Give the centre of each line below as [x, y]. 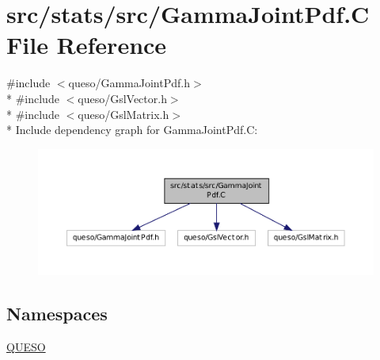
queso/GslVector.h [122, 98]
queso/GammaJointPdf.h [129, 83]
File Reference [87, 45]
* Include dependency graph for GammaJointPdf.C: [132, 130]
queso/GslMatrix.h [123, 114]
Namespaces [57, 313]
